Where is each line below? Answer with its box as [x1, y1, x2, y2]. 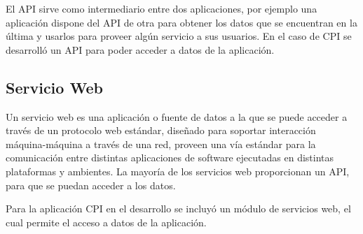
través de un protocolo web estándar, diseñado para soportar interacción [6, 123, 316, 138]
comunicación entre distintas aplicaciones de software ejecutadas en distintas [6, 150, 334, 165]
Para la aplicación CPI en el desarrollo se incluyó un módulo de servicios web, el [6, 201, 351, 216]
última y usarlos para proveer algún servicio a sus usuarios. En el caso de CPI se [6, 29, 352, 43]
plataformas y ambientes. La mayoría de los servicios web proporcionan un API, [6, 163, 350, 178]
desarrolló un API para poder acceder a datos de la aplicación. [6, 42, 275, 57]
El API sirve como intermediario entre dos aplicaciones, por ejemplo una [6, 1, 317, 15]
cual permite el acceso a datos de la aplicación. [6, 214, 207, 229]
